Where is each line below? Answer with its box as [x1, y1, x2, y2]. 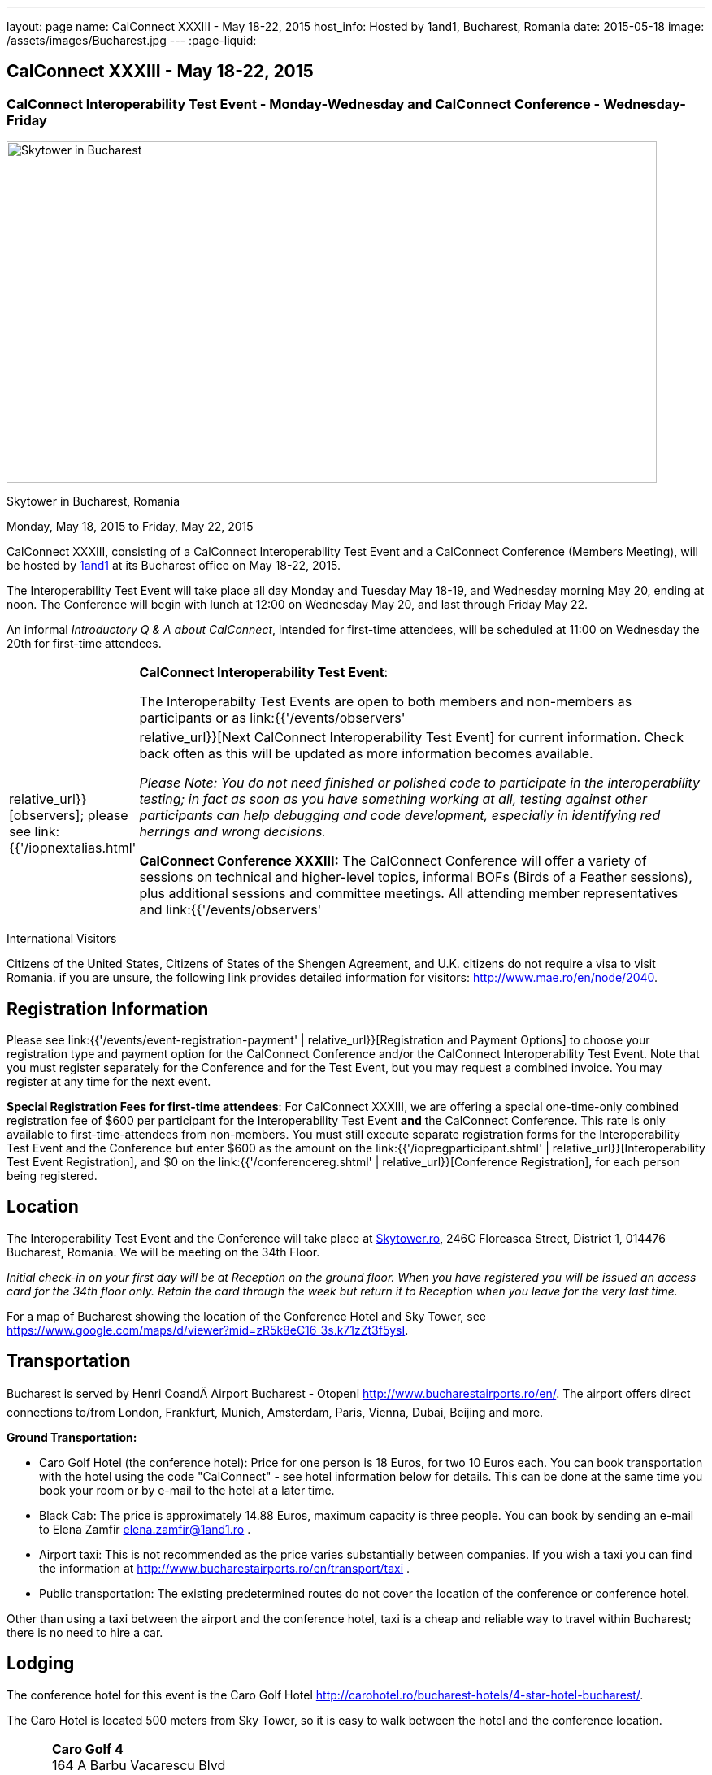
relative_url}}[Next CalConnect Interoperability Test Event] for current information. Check [139, 729, 684, 746]
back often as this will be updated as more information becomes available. [139, 745, 593, 762]
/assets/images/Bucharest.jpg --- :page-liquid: [7, 33, 257, 47]
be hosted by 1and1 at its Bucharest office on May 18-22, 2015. [7, 558, 341, 573]
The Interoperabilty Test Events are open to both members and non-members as [139, 693, 632, 710]
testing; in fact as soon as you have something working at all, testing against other [139, 791, 647, 808]
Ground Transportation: [7, 1430, 137, 1444]
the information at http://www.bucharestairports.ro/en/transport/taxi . [39, 1560, 410, 1575]
